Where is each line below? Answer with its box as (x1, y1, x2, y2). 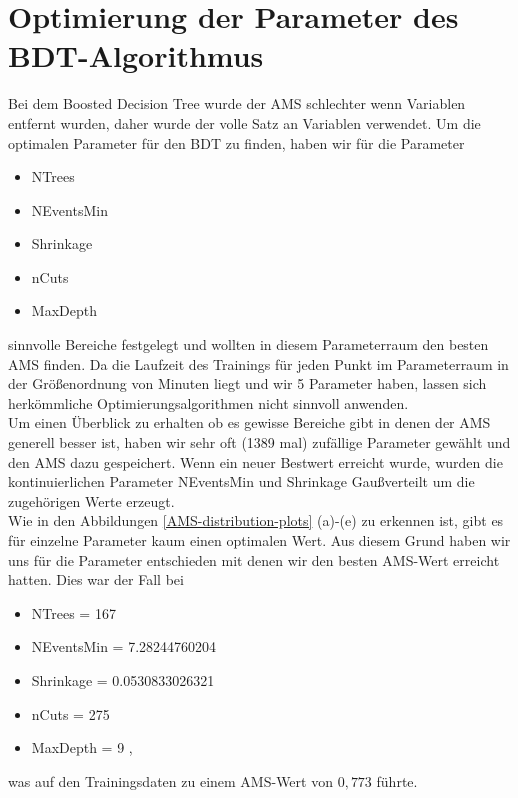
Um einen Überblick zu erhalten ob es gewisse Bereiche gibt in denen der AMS (8, 412, 491, 433)
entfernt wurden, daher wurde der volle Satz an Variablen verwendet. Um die (8, 112, 481, 133)
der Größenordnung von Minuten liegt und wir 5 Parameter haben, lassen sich (8, 373, 487, 394)
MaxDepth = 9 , (31, 737, 133, 758)
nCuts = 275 (31, 703, 110, 724)
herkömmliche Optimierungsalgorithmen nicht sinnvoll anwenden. (8, 392, 409, 413)
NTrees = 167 (31, 602, 116, 623)
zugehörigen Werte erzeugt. (8, 490, 175, 511)
